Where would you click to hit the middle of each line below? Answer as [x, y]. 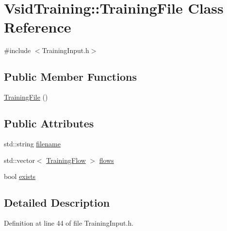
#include [17, 50]
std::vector [19, 160]
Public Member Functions [70, 77]
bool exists [20, 176]
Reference [38, 27]
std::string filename [32, 143]
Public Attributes [49, 123]
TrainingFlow [66, 160]
